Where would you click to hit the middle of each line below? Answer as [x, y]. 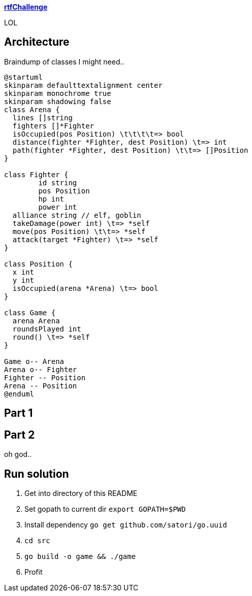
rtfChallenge [26, 7]
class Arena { [32, 109]
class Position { [38, 264]
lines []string [42, 118]
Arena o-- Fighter [41, 369]
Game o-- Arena [34, 361]
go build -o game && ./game [80, 556]
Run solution [37, 474]
